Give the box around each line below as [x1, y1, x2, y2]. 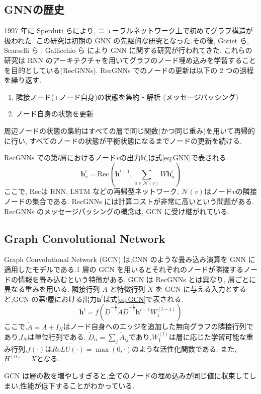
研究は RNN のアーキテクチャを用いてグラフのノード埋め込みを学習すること [4, 54, 256, 65]
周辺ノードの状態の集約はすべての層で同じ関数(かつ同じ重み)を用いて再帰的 [4, 125, 255, 136]
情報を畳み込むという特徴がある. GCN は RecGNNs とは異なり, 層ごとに [18, 274, 256, 284]
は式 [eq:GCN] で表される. [103, 293, 183, 304]
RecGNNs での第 [4, 152, 58, 163]
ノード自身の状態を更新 [16, 108, 94, 119]
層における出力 [47, 293, 97, 304]
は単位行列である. [27, 332, 86, 342]
